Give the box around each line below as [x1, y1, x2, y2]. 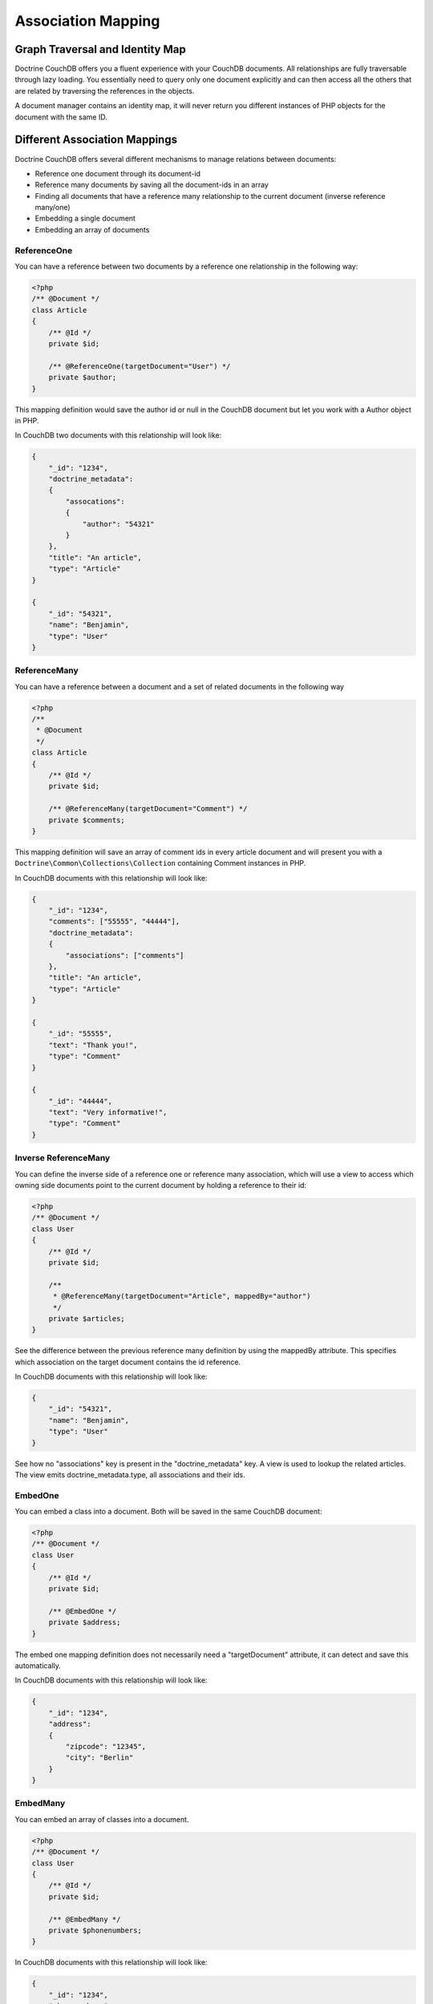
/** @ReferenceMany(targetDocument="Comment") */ [48, 804, 248, 814]
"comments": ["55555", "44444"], [48, 917, 180, 926]
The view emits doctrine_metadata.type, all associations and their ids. [14, 1469, 246, 1479]
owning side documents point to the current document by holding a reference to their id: [14, 1181, 307, 1190]
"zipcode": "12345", [65, 1742, 147, 1751]
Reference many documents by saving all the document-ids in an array [34, 180, 269, 190]
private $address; [48, 1618, 121, 1627]
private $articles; [48, 1314, 126, 1323]
